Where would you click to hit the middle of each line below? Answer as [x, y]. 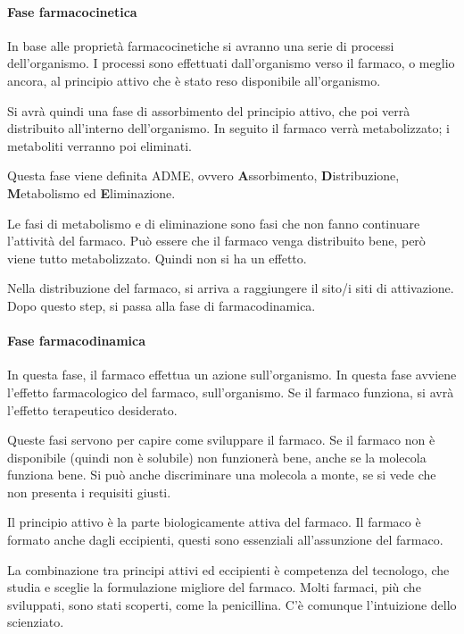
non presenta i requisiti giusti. [89, 492]
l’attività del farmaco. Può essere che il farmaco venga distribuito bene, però [216, 241]
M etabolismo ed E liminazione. [91, 192]
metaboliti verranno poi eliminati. [100, 145]
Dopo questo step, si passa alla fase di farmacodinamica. [162, 305]
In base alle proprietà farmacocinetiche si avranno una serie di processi [201, 45]
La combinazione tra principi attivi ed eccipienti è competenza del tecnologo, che [228, 569]
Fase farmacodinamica [77, 341]
